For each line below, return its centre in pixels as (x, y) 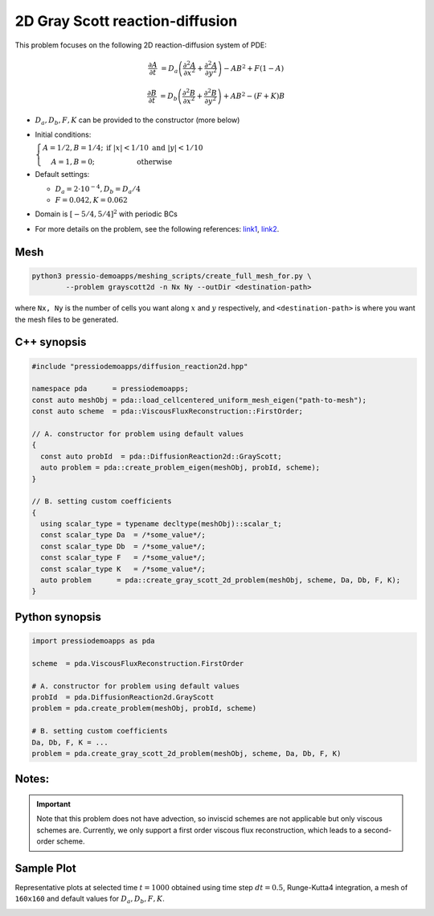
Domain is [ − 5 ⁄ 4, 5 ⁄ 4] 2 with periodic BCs (106, 214)
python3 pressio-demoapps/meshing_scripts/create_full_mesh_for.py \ (172, 276)
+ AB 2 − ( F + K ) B (254, 95)
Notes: (32, 779)
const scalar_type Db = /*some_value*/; (123, 546)
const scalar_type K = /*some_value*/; (123, 569)
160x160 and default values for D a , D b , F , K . (90, 900)
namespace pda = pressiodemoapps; (110, 389)
